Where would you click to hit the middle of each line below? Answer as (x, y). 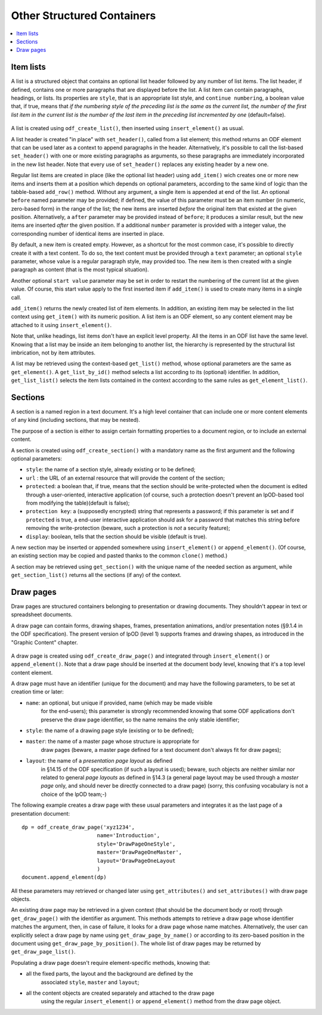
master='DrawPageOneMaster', (139, 852)
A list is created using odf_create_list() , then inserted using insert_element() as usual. (128, 128)
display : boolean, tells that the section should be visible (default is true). (117, 536)
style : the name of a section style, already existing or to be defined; (111, 470)
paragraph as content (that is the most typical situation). (80, 270)
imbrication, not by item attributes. (53, 353)
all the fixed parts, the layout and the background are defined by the (109, 974)
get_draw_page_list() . (43, 952)
